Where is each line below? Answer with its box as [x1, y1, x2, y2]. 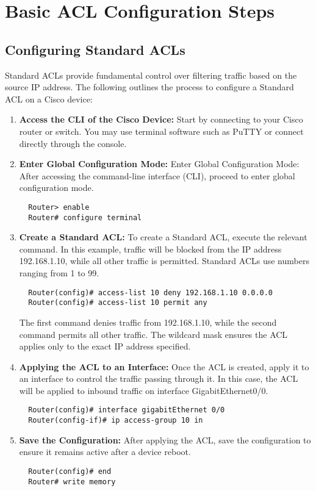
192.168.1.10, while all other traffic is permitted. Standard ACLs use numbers [19, 254, 309, 267]
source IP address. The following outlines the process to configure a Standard [5, 81, 294, 93]
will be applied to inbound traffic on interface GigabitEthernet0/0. [19, 384, 268, 396]
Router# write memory [28, 477, 116, 486]
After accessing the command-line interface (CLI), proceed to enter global [19, 169, 295, 182]
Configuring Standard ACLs [5, 40, 185, 59]
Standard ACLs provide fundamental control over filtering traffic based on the [5, 68, 297, 81]
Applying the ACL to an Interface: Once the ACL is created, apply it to [19, 360, 309, 373]
